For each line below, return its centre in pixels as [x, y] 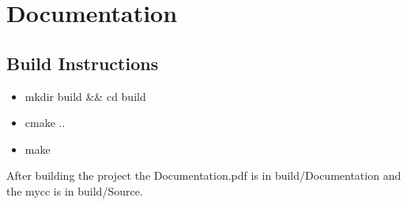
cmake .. [45, 123]
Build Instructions [83, 63]
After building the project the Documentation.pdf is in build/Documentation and [204, 175]
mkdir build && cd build [85, 96]
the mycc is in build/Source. [75, 190]
